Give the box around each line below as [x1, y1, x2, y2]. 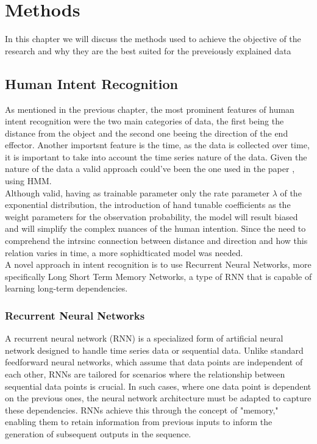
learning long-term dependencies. [5, 282, 128, 295]
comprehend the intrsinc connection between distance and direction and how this [5, 234, 308, 247]
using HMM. [5, 174, 52, 187]
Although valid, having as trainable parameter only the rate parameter [5, 186, 269, 199]
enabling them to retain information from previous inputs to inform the [5, 415, 272, 428]
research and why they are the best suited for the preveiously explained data [5, 44, 291, 57]
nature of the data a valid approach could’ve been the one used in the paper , [5, 162, 295, 175]
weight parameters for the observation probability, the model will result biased [5, 210, 298, 223]
